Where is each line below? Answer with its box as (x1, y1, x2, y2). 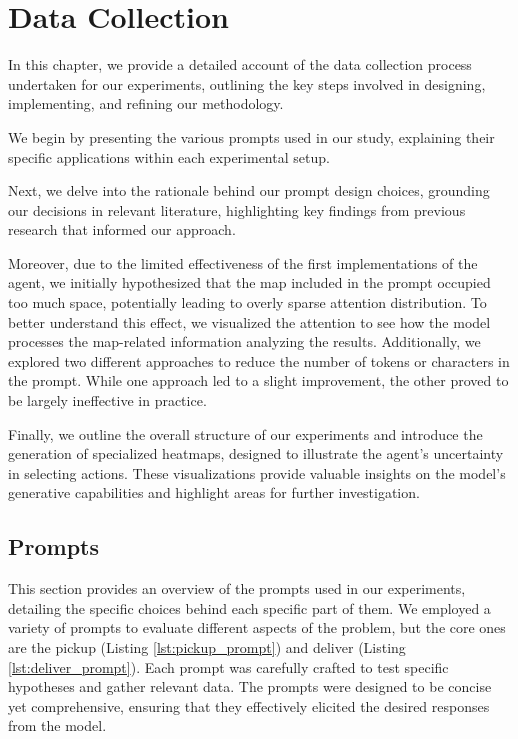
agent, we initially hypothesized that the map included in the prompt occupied (8, 272, 491, 293)
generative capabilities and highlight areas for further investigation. (8, 482, 420, 503)
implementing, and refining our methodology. (8, 93, 284, 114)
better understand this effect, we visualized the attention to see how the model (8, 311, 491, 332)
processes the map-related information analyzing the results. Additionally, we (8, 331, 481, 352)
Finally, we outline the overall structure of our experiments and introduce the (8, 423, 483, 444)
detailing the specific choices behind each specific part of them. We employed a (8, 597, 491, 618)
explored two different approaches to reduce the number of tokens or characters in (8, 350, 510, 371)
